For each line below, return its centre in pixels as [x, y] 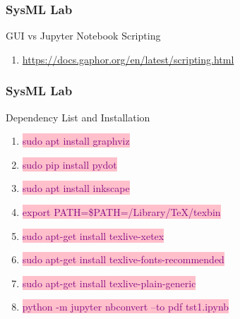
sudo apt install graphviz [76, 141]
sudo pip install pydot [70, 164]
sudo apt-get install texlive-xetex [93, 235]
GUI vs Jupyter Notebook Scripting [83, 36]
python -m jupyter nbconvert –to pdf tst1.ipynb [126, 307]
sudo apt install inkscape [76, 188]
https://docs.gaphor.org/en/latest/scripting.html [128, 59]
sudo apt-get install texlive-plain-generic [109, 283]
